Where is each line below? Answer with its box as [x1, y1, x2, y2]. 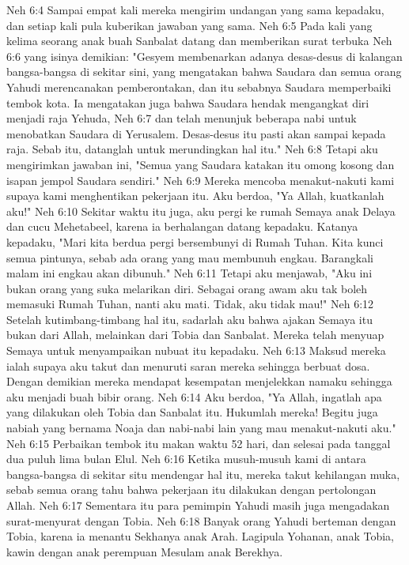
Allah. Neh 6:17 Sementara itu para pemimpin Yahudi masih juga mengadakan [6, 497, 390, 513]
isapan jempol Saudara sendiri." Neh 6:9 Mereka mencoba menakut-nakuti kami [6, 171, 395, 188]
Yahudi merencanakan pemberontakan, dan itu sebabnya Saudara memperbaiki [6, 78, 392, 95]
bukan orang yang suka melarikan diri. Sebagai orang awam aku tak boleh [6, 280, 368, 296]
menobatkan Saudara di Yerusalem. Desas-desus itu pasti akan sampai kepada [6, 125, 386, 141]
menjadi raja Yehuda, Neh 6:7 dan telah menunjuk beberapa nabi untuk [6, 110, 357, 126]
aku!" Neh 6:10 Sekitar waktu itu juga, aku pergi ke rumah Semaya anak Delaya [6, 202, 396, 219]
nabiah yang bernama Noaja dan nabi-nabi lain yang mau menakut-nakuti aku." [6, 420, 396, 436]
